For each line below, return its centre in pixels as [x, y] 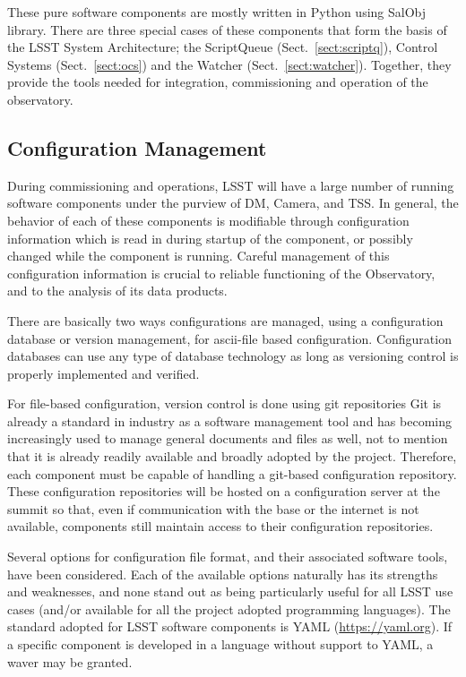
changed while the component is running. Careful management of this [198, 256]
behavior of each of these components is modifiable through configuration [208, 220]
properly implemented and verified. [104, 373]
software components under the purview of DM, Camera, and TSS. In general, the [233, 203]
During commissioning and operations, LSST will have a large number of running [231, 185]
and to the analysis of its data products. [117, 291]
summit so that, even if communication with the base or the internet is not [213, 508]
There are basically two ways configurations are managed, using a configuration [225, 320]
